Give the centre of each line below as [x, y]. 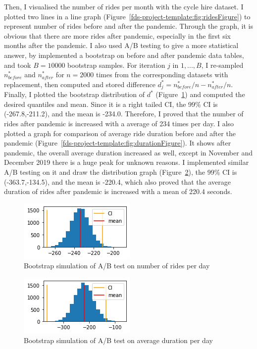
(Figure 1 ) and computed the [200, 94]
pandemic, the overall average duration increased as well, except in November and [128, 152]
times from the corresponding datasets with [162, 75]
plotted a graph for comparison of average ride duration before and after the [120, 133]
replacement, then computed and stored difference [80, 84]
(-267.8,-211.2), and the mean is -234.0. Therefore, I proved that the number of [124, 114]
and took [18, 65]
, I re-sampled [222, 65]
